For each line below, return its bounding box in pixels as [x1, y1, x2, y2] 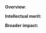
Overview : [5, 4, 27, 10]
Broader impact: [5, 22, 39, 28]
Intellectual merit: [5, 13, 42, 19]
